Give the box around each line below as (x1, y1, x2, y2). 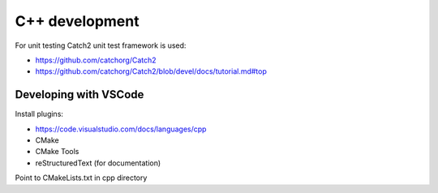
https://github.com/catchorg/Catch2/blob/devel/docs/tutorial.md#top (35, 66, 268, 76)
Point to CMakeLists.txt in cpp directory (15, 173, 148, 182)
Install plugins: (15, 109, 64, 119)
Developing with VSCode (15, 88, 144, 101)
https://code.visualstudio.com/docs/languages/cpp (35, 124, 207, 134)
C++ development (15, 12, 140, 30)
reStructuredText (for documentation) (35, 158, 161, 168)
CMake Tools (35, 147, 79, 157)
